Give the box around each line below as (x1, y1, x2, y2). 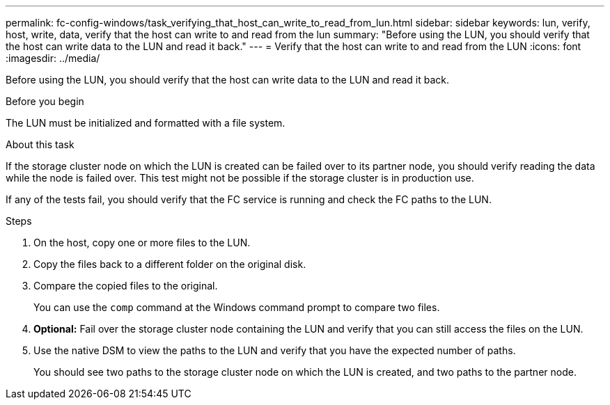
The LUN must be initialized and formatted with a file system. (6, 117, 286, 129)
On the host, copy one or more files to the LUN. (33, 237, 251, 248)
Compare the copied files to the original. (33, 280, 218, 292)
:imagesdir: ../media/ (6, 52, 100, 64)
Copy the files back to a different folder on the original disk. (33, 258, 306, 270)
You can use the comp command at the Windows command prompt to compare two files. (33, 301, 440, 313)
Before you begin (6, 95, 84, 107)
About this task (6, 138, 75, 150)
